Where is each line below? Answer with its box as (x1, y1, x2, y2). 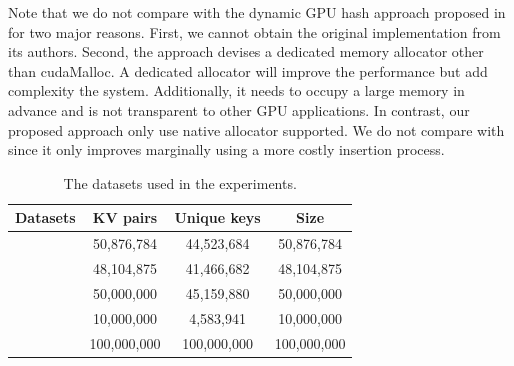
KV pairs (92, 207, 158, 228)
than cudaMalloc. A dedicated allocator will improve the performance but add (8, 60, 488, 81)
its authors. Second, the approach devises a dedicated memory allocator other (8, 41, 484, 62)
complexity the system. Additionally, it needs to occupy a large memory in (8, 80, 465, 101)
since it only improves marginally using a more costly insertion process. (8, 139, 445, 160)
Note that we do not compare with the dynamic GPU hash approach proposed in (8, 2, 506, 22)
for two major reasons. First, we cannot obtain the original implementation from (8, 21, 501, 42)
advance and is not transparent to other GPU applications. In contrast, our (8, 99, 470, 120)
